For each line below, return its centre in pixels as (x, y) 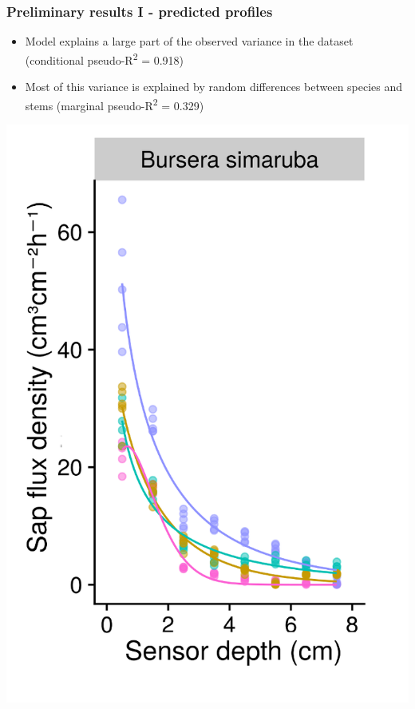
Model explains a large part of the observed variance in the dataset (189, 41)
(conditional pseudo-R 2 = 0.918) (105, 58)
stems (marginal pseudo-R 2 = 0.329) (115, 104)
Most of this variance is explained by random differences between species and (214, 87)
